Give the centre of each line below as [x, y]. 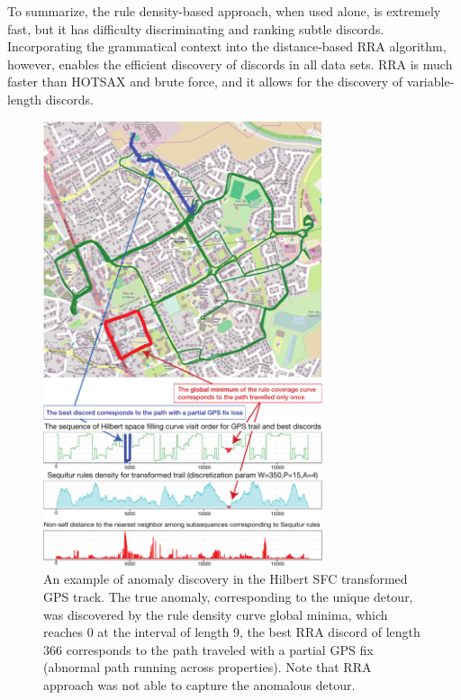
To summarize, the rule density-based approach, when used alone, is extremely [224, 11]
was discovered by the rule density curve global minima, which [216, 614]
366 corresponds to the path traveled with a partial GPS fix [208, 649]
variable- [430, 82]
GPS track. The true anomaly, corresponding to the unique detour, [228, 597]
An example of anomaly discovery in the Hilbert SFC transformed [226, 579]
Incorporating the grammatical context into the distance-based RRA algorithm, [227, 46]
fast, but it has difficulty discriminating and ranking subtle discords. [196, 28]
